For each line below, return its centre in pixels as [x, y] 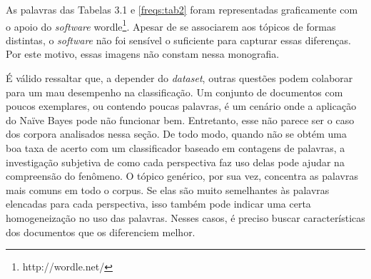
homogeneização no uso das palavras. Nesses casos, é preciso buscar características [185, 217]
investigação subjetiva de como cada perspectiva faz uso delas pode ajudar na [175, 162]
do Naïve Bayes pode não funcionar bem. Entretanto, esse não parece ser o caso [180, 120]
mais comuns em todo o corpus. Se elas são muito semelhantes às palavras [168, 189]
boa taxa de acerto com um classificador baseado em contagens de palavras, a [176, 148]
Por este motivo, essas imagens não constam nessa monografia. [143, 54]
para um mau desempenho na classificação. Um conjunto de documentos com [174, 92]
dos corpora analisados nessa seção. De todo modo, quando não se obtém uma [176, 134]
